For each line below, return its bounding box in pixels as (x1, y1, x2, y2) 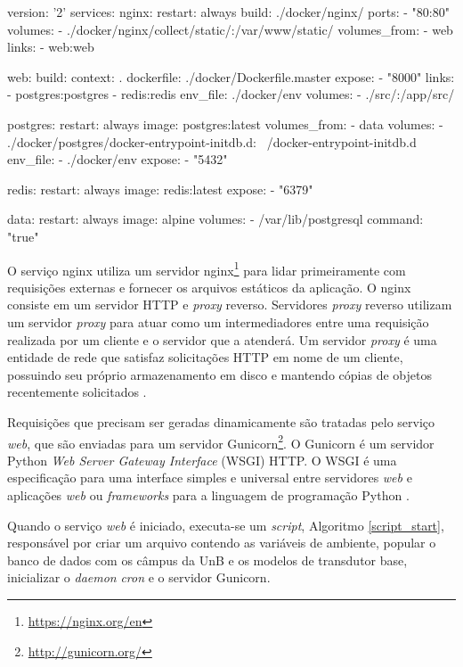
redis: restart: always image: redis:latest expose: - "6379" (7, 179, 313, 198)
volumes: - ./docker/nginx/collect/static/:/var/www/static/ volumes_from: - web (7, 20, 453, 38)
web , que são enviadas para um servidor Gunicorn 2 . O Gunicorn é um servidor (7, 431, 435, 452)
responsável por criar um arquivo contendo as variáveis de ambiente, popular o (7, 533, 436, 552)
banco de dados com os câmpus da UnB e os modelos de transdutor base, (7, 550, 408, 569)
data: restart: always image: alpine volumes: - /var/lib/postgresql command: (7, 210, 424, 228)
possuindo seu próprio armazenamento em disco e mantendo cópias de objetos (7, 365, 432, 383)
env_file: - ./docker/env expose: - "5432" (7, 150, 228, 169)
